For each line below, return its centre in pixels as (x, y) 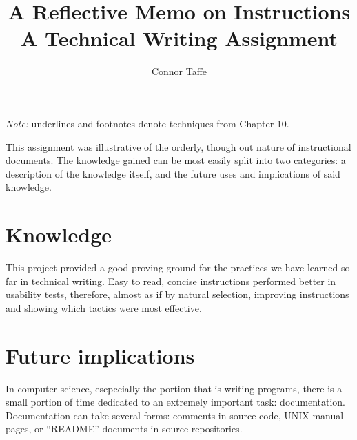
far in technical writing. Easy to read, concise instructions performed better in (171, 281)
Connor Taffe (179, 71)
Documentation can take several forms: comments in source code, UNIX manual (175, 415)
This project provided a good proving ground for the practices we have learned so (178, 267)
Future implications (100, 355)
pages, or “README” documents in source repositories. (124, 429)
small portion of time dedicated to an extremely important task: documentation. (176, 402)
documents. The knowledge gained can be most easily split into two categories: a (176, 160)
